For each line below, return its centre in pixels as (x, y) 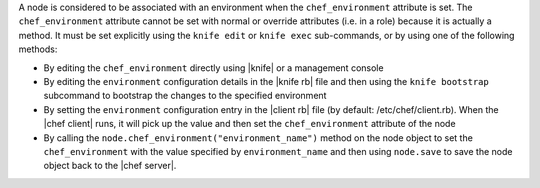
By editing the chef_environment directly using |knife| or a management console (213, 67)
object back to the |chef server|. (110, 166)
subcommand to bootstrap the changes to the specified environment (185, 96)
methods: (38, 49)
